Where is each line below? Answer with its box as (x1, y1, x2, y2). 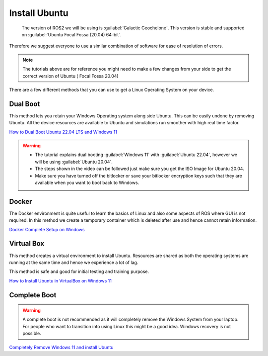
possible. (22, 331, 42, 337)
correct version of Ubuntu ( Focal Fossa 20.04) (22, 73, 119, 79)
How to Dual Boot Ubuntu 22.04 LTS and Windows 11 (9, 129, 118, 135)
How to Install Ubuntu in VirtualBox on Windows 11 (9, 277, 112, 283)
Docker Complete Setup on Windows (9, 226, 85, 232)
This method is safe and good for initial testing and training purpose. (9, 268, 149, 274)
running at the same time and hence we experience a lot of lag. (9, 259, 138, 266)
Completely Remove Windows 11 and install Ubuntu (9, 344, 114, 350)
